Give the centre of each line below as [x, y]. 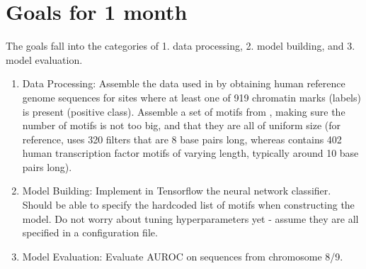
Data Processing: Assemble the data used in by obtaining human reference [184, 83]
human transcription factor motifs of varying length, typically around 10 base [190, 153]
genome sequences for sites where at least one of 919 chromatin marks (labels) [191, 97]
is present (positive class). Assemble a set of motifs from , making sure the [184, 111]
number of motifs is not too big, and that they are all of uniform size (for [181, 125]
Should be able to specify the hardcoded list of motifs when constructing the [188, 205]
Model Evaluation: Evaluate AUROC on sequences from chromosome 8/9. [183, 256]
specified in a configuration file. [90, 232]
